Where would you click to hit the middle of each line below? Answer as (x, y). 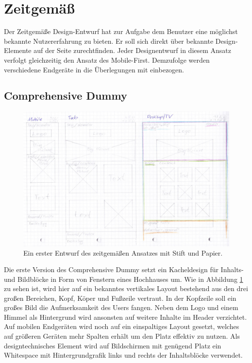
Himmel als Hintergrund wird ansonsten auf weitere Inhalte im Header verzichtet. (126, 317)
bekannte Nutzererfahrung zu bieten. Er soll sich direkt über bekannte (109, 41)
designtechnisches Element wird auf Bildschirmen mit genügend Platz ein (113, 345)
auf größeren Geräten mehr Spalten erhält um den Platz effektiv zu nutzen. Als (122, 336)
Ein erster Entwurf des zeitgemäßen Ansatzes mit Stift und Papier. (123, 253)
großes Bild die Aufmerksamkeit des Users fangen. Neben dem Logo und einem (121, 307)
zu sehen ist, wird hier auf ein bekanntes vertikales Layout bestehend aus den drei (126, 288)
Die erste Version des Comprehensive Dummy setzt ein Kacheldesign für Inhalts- (124, 269)
